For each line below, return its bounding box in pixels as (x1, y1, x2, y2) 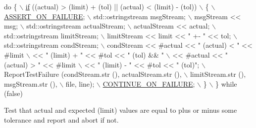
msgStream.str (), (4, 78, 57, 89)
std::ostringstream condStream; (4, 40, 99, 50)
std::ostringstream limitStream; (4, 30, 99, 40)
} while (215, 78, 237, 89)
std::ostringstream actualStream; (26, 21, 125, 31)
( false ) (4, 88, 23, 98)
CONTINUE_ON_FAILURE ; (102, 78, 195, 89)
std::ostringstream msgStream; (93, 11, 186, 21)
